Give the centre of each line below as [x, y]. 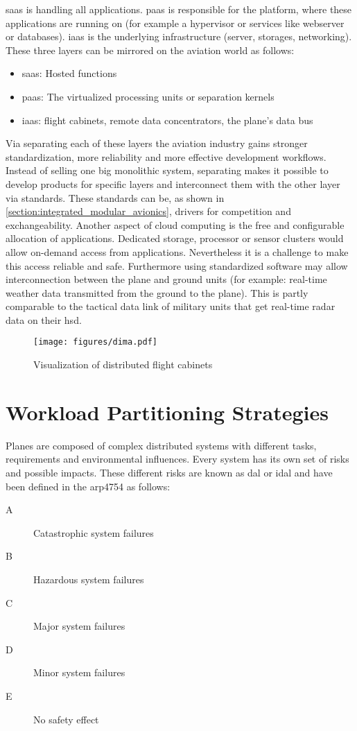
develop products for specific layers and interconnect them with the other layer [173, 183]
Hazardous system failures [89, 579]
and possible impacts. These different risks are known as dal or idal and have [169, 473]
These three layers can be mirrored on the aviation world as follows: [150, 50]
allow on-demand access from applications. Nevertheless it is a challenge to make [177, 251]
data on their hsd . [44, 319]
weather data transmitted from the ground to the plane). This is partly [157, 292]
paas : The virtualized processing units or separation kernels [148, 96]
